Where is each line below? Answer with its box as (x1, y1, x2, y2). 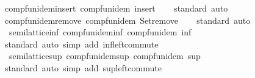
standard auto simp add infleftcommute (4, 37, 159, 50)
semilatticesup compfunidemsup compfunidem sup (9, 49, 201, 62)
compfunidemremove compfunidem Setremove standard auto (4, 13, 251, 26)
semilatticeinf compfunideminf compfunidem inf (9, 26, 192, 38)
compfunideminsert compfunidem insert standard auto (4, 2, 228, 14)
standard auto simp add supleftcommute (4, 61, 162, 74)
